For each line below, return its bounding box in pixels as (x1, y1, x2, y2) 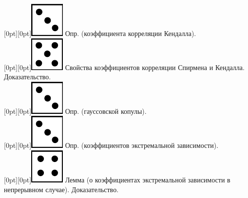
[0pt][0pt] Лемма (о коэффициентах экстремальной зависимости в (4, 174, 230, 184)
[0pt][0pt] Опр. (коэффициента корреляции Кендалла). (4, 28, 196, 38)
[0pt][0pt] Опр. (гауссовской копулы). (4, 106, 147, 116)
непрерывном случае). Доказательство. (4, 184, 119, 194)
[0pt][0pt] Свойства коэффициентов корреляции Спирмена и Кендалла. (4, 62, 245, 72)
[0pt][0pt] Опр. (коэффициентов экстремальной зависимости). (4, 140, 219, 150)
